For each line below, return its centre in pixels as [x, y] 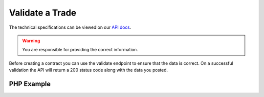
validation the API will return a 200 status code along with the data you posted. [88, 70]
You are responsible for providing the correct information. [80, 50]
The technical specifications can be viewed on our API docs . [70, 27]
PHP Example [30, 84]
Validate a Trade [43, 13]
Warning [31, 40]
